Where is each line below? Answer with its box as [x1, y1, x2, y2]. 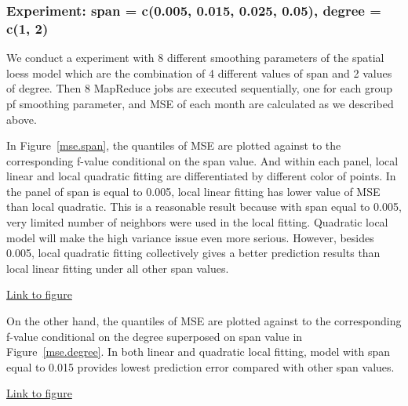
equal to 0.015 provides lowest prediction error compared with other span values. [6, 358, 395, 375]
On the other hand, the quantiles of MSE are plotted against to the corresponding [6, 313, 402, 329]
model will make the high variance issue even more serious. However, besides [6, 229, 374, 245]
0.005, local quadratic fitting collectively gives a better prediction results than [6, 245, 381, 261]
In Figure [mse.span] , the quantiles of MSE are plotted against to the [6, 137, 341, 154]
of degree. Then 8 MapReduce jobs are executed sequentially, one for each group [6, 80, 393, 96]
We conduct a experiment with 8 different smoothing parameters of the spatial [6, 49, 384, 66]
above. [6, 111, 37, 127]
